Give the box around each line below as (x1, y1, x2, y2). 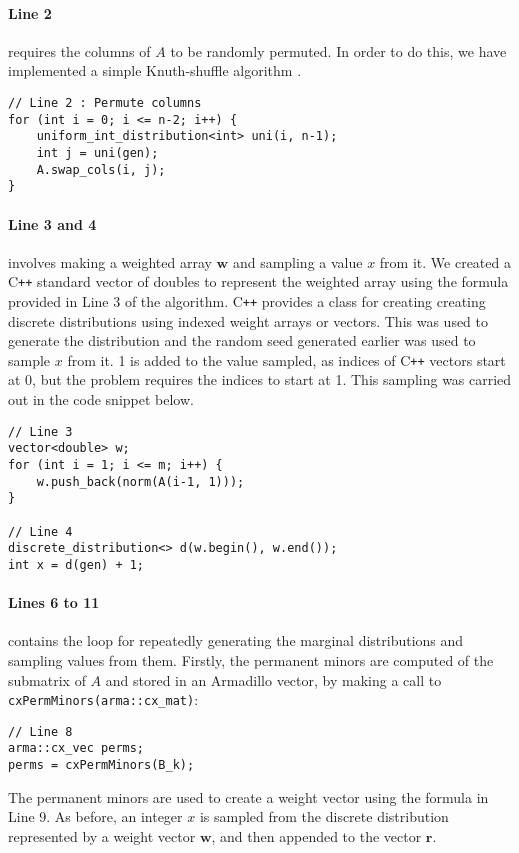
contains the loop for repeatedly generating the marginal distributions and (8, 630, 464, 651)
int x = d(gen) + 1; (8, 557, 145, 572)
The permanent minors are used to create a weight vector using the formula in (8, 786, 489, 807)
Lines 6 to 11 (8, 592, 100, 613)
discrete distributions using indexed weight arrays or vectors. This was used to (8, 310, 489, 331)
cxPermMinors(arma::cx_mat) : (8, 689, 199, 710)
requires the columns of (8, 40, 151, 61)
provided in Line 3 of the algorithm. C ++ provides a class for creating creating (8, 290, 486, 311)
